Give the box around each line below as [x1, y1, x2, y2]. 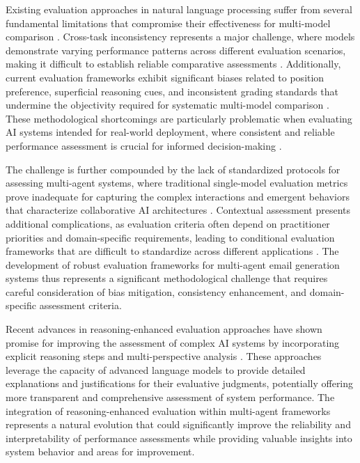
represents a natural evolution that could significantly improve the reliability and [6, 417, 351, 432]
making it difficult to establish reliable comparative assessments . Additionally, [6, 56, 341, 71]
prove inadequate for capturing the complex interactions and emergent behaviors [6, 189, 350, 203]
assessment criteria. [39, 298, 122, 313]
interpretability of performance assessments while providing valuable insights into [6, 430, 352, 445]
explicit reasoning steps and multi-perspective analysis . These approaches [6, 349, 322, 363]
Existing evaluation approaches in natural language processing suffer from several [6, 2, 352, 16]
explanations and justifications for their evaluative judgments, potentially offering [6, 376, 354, 391]
